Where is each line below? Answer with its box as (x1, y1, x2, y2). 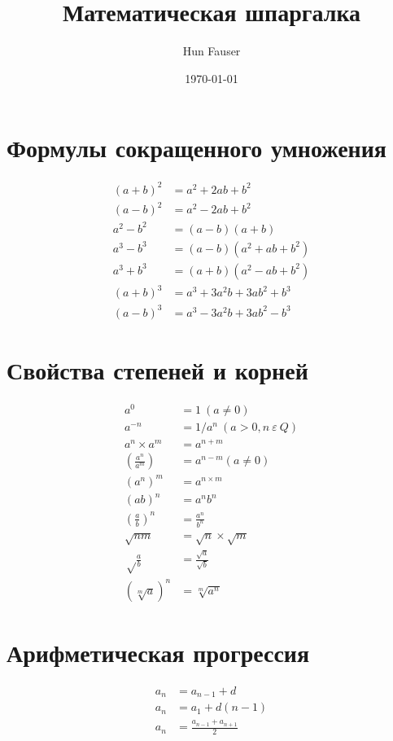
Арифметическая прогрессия (7, 635, 310, 669)
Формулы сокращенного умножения (7, 131, 386, 164)
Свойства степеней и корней (7, 353, 308, 387)
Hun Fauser (182, 42, 241, 59)
